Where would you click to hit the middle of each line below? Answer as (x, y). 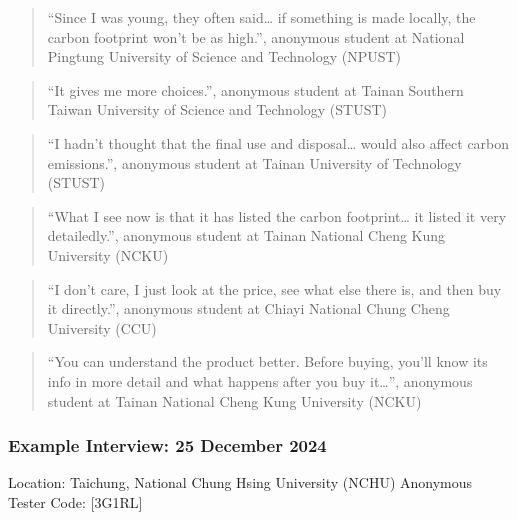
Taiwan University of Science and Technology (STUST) (217, 109)
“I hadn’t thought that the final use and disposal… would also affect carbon (278, 142)
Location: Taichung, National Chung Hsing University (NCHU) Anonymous (240, 482)
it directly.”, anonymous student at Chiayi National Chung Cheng (248, 308)
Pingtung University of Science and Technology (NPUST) (224, 56)
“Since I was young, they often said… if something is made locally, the (261, 17)
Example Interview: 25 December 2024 (167, 445)
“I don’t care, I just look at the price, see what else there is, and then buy (274, 288)
